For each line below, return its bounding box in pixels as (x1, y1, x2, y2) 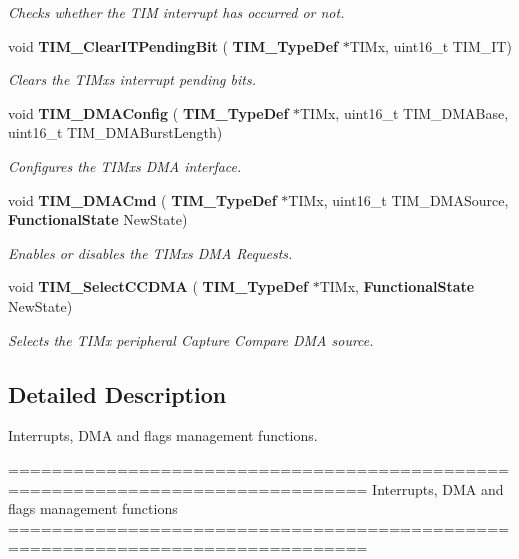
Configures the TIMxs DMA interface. (8, 155, 242, 176)
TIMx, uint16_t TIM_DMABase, (299, 102, 509, 123)
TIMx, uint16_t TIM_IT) (349, 35, 512, 56)
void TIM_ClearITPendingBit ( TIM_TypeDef (8, 35, 339, 56)
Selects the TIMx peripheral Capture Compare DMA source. (8, 329, 374, 350)
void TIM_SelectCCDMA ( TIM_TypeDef (8, 276, 308, 297)
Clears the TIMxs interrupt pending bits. (8, 69, 256, 90)
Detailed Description (8, 378, 227, 409)
